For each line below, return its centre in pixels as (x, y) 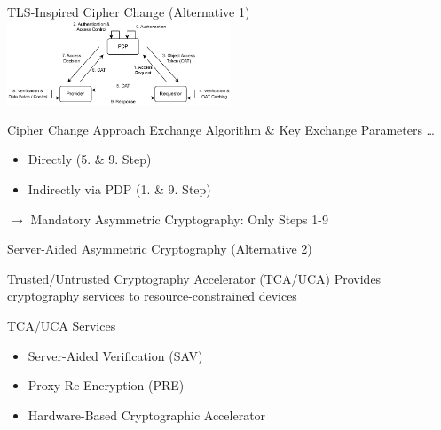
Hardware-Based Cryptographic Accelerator (147, 414)
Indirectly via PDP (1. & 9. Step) (119, 188)
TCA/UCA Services (62, 325)
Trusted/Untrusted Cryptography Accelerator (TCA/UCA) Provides (194, 278)
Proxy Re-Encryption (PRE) (106, 385)
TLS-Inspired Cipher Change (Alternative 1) (129, 12)
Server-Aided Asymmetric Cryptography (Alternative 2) (160, 249)
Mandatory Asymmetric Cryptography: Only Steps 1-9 (179, 219)
